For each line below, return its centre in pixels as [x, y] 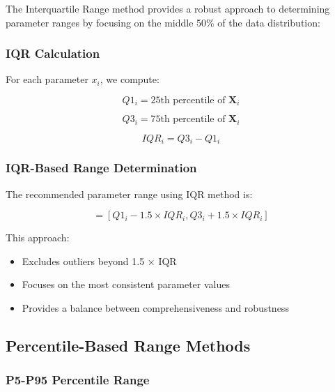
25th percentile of [188, 100]
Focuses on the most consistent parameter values [126, 284]
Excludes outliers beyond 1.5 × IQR [99, 261]
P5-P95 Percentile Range [78, 380]
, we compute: [130, 79]
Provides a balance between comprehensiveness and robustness [155, 307]
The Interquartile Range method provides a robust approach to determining [168, 8]
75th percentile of [188, 120]
